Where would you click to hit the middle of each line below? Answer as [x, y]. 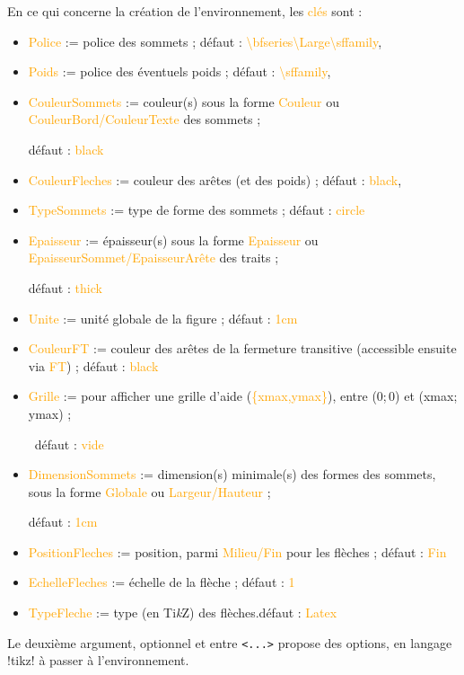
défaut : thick [65, 287]
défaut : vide [69, 444]
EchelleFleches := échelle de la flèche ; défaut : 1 [162, 582]
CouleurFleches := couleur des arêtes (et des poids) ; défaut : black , [215, 179]
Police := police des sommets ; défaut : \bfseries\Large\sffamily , [205, 41]
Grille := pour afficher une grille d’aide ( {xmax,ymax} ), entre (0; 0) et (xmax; [243, 396]
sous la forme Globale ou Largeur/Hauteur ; [149, 491]
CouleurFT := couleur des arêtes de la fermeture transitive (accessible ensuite [242, 348]
